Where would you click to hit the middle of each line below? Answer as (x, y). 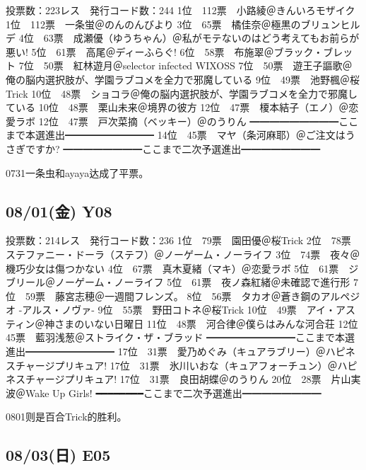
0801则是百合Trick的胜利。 (66, 417)
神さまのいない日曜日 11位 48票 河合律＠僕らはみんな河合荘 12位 (201, 323)
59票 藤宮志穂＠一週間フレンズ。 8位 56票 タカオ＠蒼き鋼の (173, 296)
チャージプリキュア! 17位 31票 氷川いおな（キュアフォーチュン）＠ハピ (186, 365)
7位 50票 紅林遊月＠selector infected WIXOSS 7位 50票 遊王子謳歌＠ (185, 65)
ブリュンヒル (330, 24)
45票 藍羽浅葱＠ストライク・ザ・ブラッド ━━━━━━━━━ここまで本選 (181, 337)
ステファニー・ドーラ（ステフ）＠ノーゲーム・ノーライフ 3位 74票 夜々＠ (183, 254)
